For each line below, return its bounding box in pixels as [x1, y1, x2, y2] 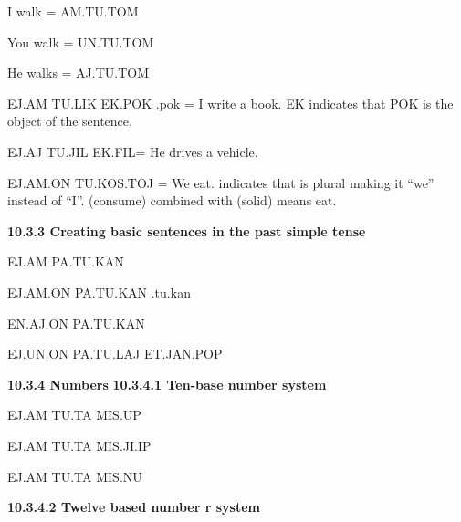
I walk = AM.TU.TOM [7, 2, 139, 20]
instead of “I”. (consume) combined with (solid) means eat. [7, 191, 337, 210]
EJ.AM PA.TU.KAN [7, 252, 124, 271]
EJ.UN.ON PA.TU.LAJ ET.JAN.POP [7, 344, 223, 363]
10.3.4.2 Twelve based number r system [7, 497, 260, 517]
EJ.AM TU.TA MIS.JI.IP [7, 435, 152, 454]
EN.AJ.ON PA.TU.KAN [7, 313, 145, 332]
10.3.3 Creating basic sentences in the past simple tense [7, 221, 366, 240]
